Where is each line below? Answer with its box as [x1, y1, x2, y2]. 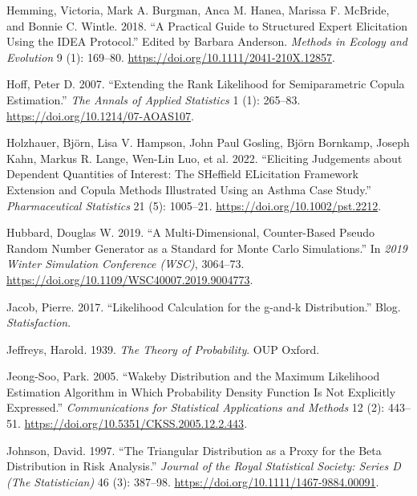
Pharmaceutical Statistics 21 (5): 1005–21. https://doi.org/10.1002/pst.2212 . [6, 197, 382, 213]
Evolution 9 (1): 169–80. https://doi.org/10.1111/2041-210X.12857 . [6, 48, 335, 65]
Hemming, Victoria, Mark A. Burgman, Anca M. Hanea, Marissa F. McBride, [6, 2, 390, 18]
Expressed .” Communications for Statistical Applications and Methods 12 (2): [6, 399, 385, 416]
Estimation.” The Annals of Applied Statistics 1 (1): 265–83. [6, 91, 301, 108]
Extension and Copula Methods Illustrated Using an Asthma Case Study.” [6, 181, 371, 197]
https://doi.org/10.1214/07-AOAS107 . [6, 107, 194, 124]
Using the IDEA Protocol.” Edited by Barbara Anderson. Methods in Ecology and [6, 33, 407, 50]
